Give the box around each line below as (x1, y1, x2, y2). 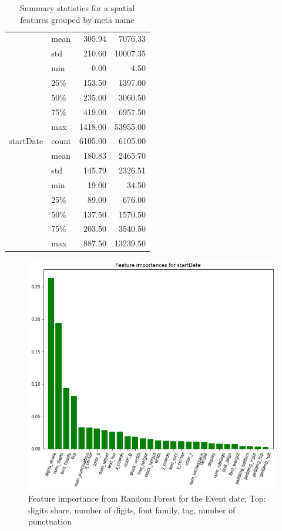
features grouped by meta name (20, 13, 135, 25)
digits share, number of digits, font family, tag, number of (28, 503, 236, 516)
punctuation (28, 515, 72, 527)
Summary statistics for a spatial (19, 2, 135, 14)
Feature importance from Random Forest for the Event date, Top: (28, 492, 266, 504)
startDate (9, 135, 43, 147)
